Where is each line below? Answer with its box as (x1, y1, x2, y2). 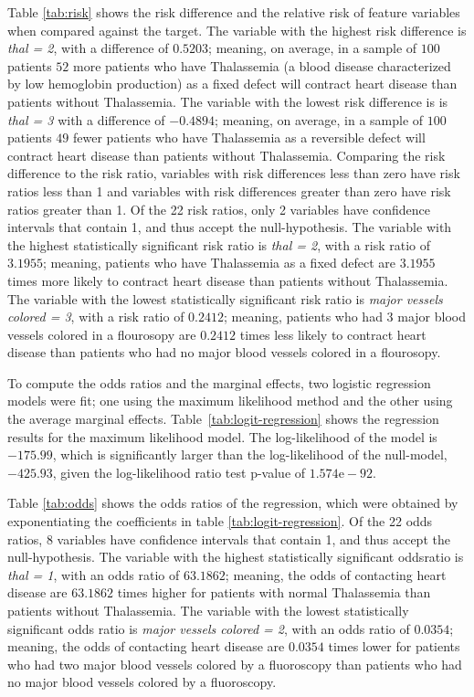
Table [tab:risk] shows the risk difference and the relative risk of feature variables (7, 3, 460, 21)
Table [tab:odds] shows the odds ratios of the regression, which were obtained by (7, 493, 458, 512)
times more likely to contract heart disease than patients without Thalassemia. (7, 270, 448, 290)
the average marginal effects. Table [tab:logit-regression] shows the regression (7, 409, 439, 428)
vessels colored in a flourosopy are (7, 324, 196, 343)
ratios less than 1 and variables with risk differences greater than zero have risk (7, 181, 451, 200)
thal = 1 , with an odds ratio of (7, 565, 180, 584)
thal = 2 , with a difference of (7, 38, 169, 58)
